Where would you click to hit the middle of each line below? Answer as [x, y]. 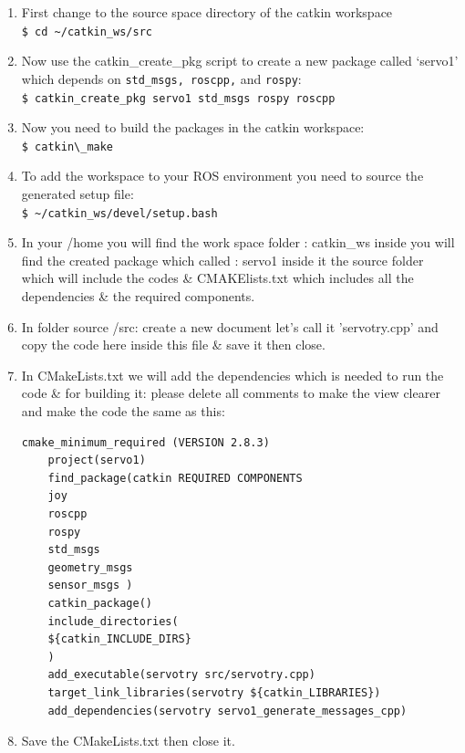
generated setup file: [77, 193]
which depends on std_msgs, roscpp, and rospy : [161, 78]
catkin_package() [100, 603]
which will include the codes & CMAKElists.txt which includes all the [217, 278]
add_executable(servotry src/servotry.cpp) [181, 675]
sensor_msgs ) [90, 586]
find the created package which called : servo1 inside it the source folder [222, 260]
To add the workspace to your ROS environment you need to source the [222, 176]
